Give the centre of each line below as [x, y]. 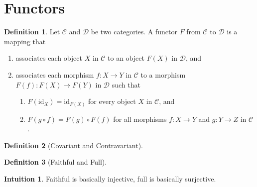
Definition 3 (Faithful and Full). [56, 162]
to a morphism [163, 74]
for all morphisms [140, 119]
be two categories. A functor [134, 32]
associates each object [49, 58]
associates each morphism [55, 74]
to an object [126, 58]
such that [126, 84]
